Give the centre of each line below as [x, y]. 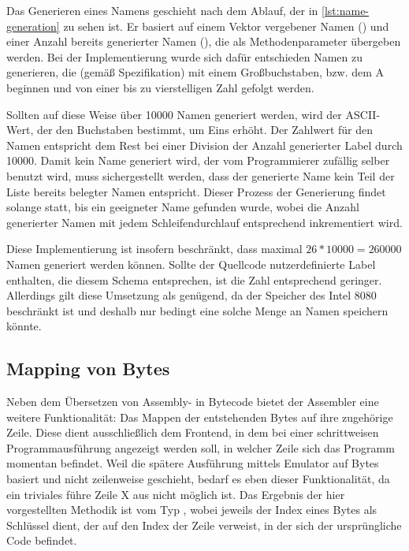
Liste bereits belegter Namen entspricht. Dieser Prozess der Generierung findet [196, 191]
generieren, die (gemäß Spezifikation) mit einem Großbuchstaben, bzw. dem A [195, 72]
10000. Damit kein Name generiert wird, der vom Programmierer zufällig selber [198, 160]
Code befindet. [42, 540]
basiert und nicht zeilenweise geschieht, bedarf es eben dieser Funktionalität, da [198, 479]
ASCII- [363, 114]
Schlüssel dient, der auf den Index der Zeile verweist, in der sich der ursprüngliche [204, 525]
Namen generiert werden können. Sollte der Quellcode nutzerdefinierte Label [191, 264]
